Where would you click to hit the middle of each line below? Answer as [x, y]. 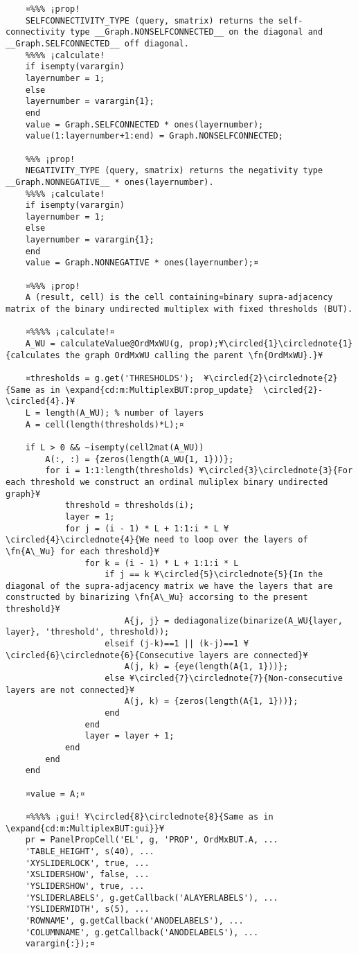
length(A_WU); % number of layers [125, 413]
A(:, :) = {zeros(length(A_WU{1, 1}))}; [140, 459]
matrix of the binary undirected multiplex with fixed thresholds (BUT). [179, 309]
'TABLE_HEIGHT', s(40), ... [90, 851]
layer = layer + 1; [129, 736]
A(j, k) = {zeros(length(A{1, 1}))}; [211, 701]
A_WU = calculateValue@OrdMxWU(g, [105, 344]
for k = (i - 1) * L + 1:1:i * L [162, 563]
